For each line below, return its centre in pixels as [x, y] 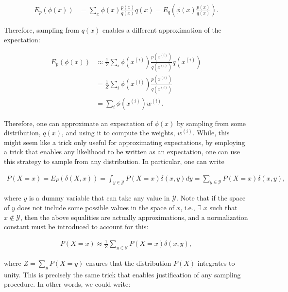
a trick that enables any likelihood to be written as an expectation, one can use [122, 152]
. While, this [211, 133]
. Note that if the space [211, 198]
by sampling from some [211, 123]
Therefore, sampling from [42, 30]
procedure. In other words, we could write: [67, 284]
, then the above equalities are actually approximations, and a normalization [134, 217]
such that [223, 207]
